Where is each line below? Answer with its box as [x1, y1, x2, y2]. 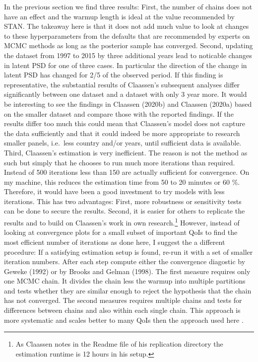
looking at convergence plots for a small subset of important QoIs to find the [4, 227, 238, 237]
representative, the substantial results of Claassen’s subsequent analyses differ [4, 79, 240, 89]
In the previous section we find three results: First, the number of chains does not [4, 1, 253, 11]
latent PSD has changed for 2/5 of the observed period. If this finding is [4, 70, 223, 80]
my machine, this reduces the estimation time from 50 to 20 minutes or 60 [4, 176, 230, 187]
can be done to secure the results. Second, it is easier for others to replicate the [4, 206, 245, 216]
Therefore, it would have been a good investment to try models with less [4, 186, 225, 197]
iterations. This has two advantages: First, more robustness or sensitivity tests [4, 196, 242, 206]
